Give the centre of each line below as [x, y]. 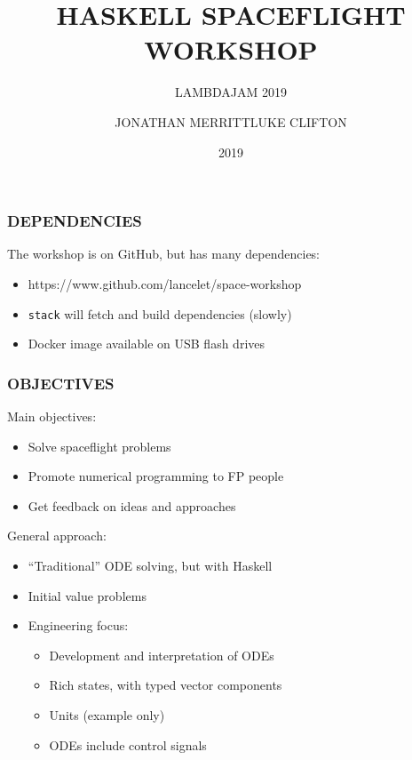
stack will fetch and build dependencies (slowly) [160, 313]
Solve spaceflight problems [99, 446]
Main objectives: [52, 416]
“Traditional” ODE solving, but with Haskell [150, 566]
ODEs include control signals [128, 744]
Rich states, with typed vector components [166, 685]
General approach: [57, 536]
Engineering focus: [78, 625]
